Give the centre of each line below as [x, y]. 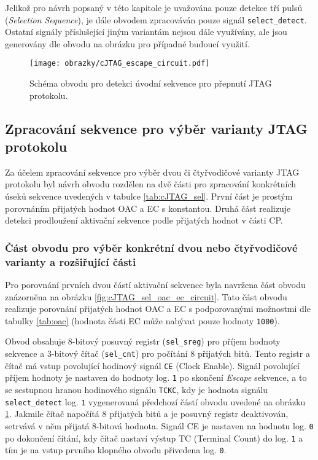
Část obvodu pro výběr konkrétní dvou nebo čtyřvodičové [151, 247]
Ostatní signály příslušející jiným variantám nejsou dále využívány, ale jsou [146, 32]
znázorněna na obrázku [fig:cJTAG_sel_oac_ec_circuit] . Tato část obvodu [146, 296]
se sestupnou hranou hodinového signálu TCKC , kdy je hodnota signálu [137, 390]
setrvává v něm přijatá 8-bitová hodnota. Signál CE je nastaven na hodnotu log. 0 [159, 425]
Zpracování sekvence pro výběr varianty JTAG [156, 128]
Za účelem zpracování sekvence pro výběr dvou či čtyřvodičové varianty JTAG [152, 172]
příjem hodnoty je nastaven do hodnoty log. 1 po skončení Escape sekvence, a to [156, 377]
